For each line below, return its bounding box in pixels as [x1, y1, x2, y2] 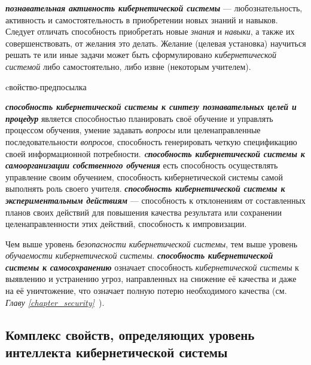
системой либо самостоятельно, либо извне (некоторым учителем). [5, 60, 251, 72]
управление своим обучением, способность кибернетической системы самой [5, 170, 283, 183]
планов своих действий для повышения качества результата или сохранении [5, 205, 282, 218]
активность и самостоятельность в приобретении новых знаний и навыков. [5, 13, 278, 26]
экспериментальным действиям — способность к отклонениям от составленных [5, 194, 306, 206]
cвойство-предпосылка [5, 80, 87, 93]
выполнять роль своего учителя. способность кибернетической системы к [5, 182, 285, 195]
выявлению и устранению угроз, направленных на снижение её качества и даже [5, 272, 297, 285]
